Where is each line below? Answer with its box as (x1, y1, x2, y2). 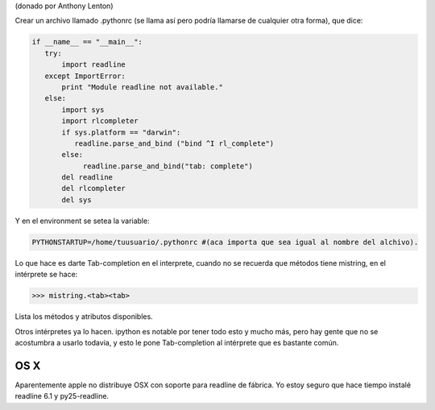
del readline (61, 173, 113, 182)
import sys (61, 105, 105, 114)
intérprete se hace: (14, 270, 78, 280)
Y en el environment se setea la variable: (14, 216, 150, 226)
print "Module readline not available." (61, 82, 223, 92)
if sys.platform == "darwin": (61, 127, 181, 137)
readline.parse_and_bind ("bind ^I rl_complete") (73, 139, 275, 148)
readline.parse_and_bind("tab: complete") (82, 161, 253, 171)
